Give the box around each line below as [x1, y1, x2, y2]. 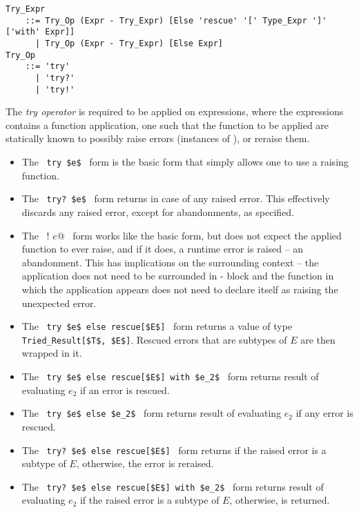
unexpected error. [21, 295, 97, 310]
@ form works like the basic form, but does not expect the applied [57, 228, 342, 242]
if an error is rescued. [79, 382, 170, 397]
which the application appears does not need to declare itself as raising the [21, 282, 338, 296]
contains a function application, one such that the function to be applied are [6, 117, 329, 132]
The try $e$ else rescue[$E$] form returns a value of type [21, 319, 293, 333]
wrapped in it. [21, 346, 82, 360]
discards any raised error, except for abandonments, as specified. [21, 204, 295, 219]
